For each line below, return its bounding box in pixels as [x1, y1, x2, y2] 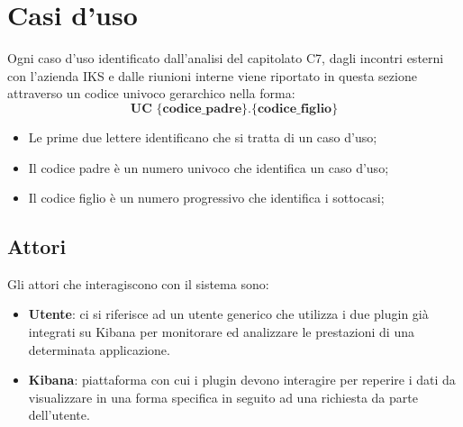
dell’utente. [28, 405, 90, 424]
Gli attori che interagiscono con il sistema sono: [7, 274, 269, 293]
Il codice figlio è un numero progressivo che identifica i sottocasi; [28, 188, 385, 207]
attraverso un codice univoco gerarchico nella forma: [7, 84, 295, 103]
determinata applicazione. [28, 340, 170, 359]
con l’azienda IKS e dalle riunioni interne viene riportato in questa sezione [7, 66, 417, 85]
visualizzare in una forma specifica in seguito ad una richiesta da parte [28, 387, 418, 406]
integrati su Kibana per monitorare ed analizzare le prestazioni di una [28, 323, 414, 341]
